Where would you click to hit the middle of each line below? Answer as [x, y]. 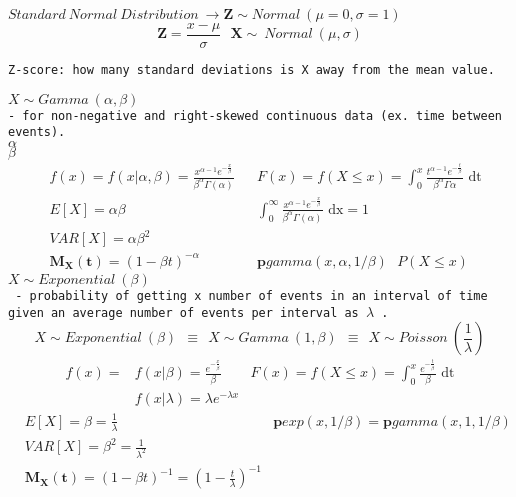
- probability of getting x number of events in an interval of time [251, 295]
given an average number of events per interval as [183, 312]
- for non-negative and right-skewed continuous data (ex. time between [255, 115]
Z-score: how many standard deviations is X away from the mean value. [251, 70]
